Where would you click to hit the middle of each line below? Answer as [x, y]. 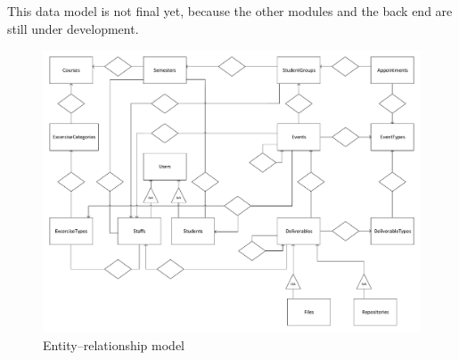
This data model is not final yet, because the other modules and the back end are [230, 11]
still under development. [73, 28]
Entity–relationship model [114, 344]
